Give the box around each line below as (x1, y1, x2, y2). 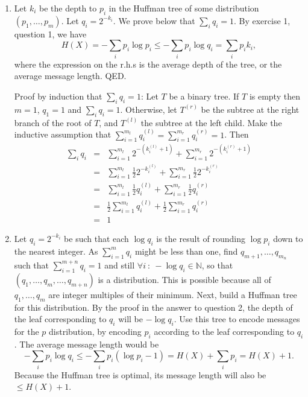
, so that (201, 258, 233, 271)
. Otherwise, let (120, 103, 177, 115)
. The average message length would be (14, 337, 159, 350)
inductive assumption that (14, 128, 112, 141)
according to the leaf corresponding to (154, 325, 295, 337)
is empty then (249, 89, 300, 102)
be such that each (64, 232, 129, 244)
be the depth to (39, 2, 97, 14)
